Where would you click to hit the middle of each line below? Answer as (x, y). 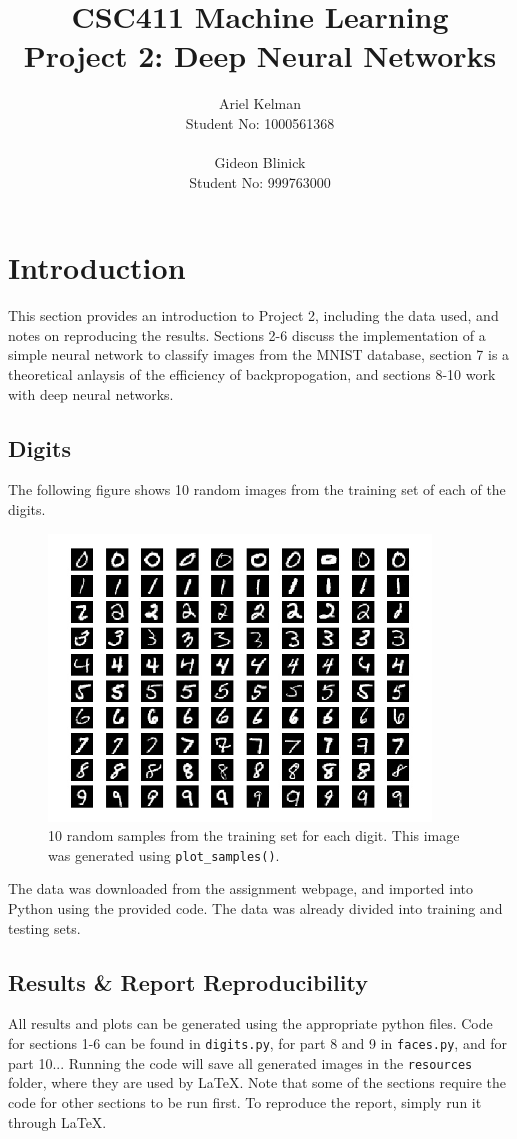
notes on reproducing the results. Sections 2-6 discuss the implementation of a (247, 334)
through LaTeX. (57, 1121)
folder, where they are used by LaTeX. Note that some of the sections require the (257, 1082)
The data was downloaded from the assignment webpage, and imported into (241, 888)
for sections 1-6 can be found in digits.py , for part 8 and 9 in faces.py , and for (257, 1043)
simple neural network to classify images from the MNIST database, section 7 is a (259, 354)
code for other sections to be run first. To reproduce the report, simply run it (245, 1101)
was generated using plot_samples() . (164, 854)
